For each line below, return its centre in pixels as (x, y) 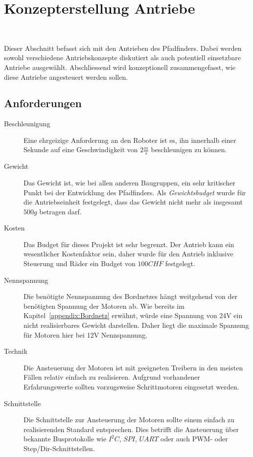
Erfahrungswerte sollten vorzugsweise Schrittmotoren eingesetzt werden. (131, 387)
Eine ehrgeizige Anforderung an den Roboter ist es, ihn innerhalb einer (130, 140)
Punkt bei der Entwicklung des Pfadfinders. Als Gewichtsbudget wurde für (135, 192)
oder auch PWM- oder (194, 439)
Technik (16, 351)
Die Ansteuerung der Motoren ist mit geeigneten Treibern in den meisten (133, 367)
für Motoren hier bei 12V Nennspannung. (86, 334)
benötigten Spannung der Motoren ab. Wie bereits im (104, 306)
